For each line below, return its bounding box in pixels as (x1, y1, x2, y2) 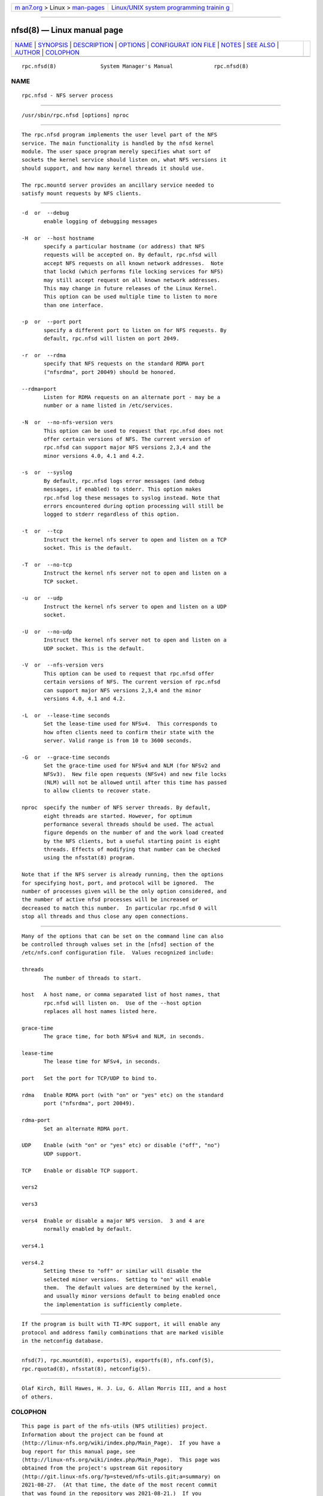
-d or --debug (22, 209, 69, 217)
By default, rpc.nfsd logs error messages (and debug (44, 478, 205, 484)
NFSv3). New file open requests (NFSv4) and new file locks (44, 771, 227, 777)
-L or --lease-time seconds (22, 712, 111, 719)
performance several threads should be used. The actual (44, 820, 215, 828)
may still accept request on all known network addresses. (44, 276, 221, 284)
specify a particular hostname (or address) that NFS (44, 243, 205, 250)
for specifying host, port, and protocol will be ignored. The (22, 880, 215, 886)
